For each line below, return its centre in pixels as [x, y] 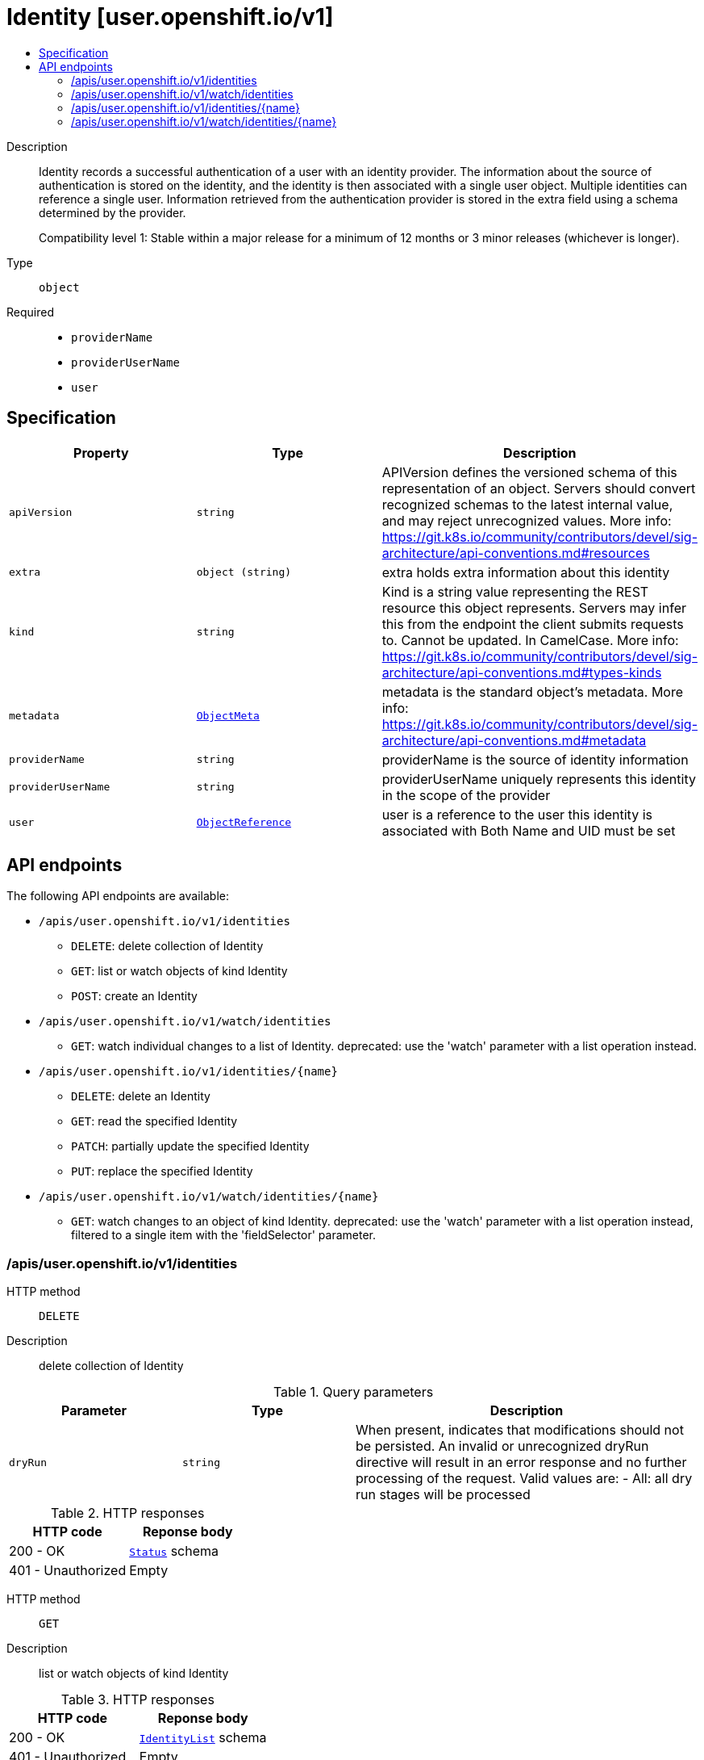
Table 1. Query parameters [353, 1392]
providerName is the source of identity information [535, 759]
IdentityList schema [203, 1738]
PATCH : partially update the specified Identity [190, 1146]
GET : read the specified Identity [154, 1121]
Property [101, 453]
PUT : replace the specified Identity [162, 1171]
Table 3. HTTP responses [137, 1700]
